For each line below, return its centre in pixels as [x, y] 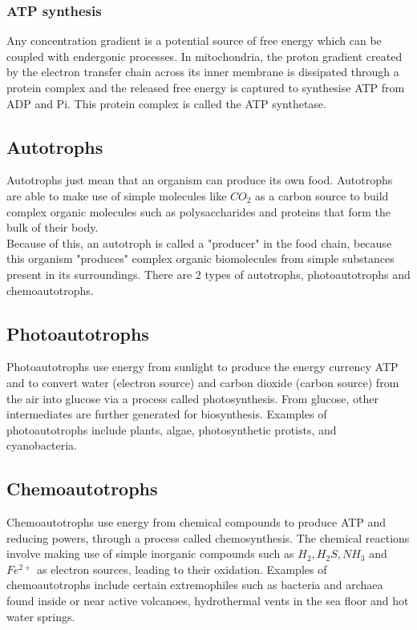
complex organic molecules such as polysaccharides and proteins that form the [198, 211]
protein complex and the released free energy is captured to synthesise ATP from [206, 87]
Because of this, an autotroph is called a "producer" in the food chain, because [199, 242]
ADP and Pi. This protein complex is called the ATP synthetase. [166, 103]
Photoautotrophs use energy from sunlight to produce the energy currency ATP [202, 367]
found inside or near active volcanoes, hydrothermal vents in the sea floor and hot [208, 601]
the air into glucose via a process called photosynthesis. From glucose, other [193, 398]
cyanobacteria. [42, 445]
